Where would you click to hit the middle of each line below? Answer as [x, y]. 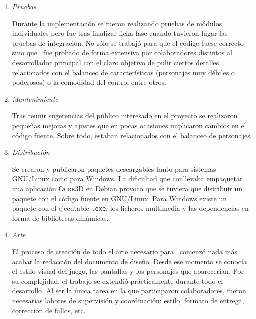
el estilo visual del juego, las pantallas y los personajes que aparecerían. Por [128, 271]
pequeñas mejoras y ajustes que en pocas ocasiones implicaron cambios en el [129, 125]
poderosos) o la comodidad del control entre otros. [89, 82]
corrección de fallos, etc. [49, 310]
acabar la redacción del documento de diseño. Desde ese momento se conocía [129, 261]
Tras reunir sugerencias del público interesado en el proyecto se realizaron [125, 115]
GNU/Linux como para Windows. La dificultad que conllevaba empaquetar [127, 179]
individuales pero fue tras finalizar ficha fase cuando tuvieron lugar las [120, 33]
